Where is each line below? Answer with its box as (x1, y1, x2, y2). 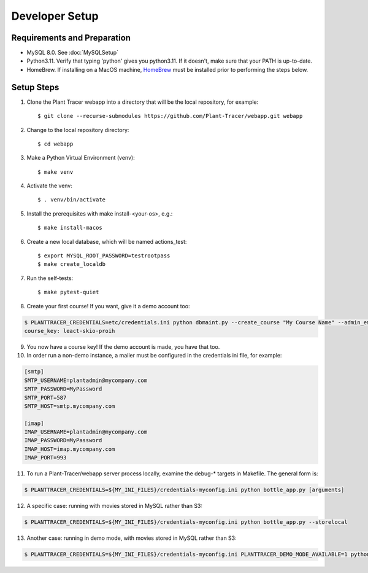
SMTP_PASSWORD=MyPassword (24, 386, 102, 392)
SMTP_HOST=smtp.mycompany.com (24, 402, 115, 410)
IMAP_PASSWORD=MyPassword (24, 437, 102, 444)
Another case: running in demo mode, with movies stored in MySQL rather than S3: (26, 534, 237, 542)
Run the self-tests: (26, 274, 74, 282)
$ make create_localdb (37, 261, 106, 268)
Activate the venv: (26, 182, 73, 190)
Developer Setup (11, 9, 99, 23)
